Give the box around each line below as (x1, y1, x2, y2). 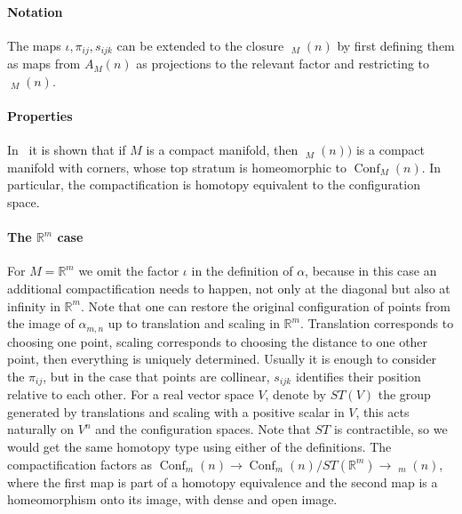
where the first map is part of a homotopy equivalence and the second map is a (7, 472, 438, 491)
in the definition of (191, 261, 293, 280)
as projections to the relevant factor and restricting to (136, 54, 430, 73)
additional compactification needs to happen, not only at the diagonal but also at (7, 279, 450, 297)
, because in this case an (305, 261, 437, 280)
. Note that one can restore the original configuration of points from (80, 296, 451, 315)
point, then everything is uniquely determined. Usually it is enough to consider (7, 349, 437, 368)
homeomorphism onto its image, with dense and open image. (7, 490, 338, 509)
